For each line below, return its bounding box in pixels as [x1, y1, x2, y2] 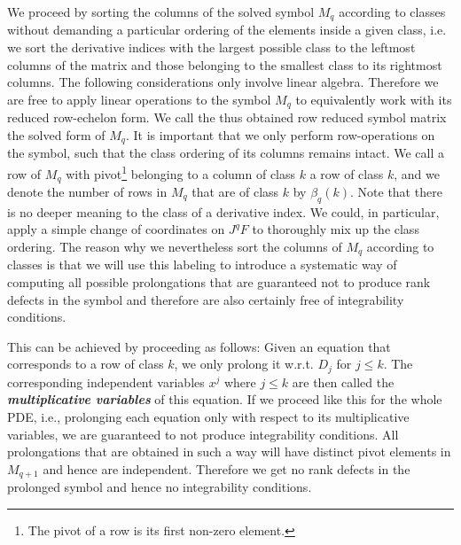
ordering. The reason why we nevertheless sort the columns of [7, 237, 342, 256]
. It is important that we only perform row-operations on [125, 125, 435, 144]
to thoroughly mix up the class [252, 220, 419, 238]
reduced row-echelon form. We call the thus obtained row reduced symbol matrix [7, 108, 447, 127]
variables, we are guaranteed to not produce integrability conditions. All [7, 424, 399, 443]
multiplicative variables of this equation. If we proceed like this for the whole [7, 390, 442, 409]
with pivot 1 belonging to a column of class [66, 161, 296, 183]
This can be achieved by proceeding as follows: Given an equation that [7, 337, 391, 355]
